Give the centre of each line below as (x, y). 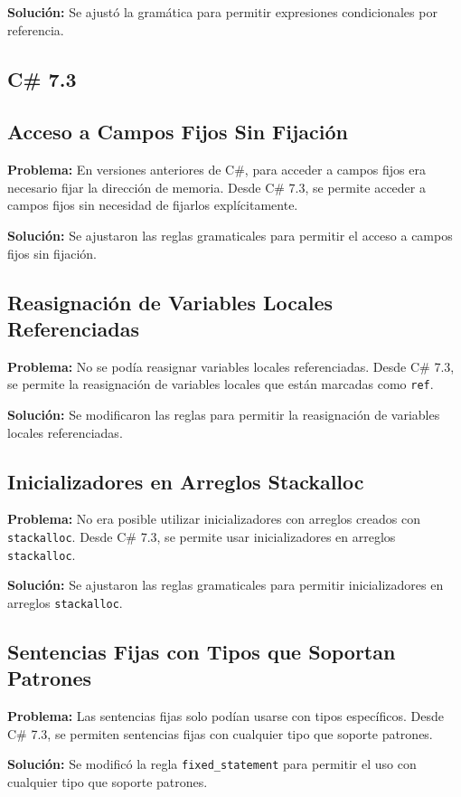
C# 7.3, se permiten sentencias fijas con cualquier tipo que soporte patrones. (220, 733)
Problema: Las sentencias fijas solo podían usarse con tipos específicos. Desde (226, 716)
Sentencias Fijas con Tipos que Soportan (202, 651)
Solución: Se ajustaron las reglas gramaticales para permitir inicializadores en (226, 585)
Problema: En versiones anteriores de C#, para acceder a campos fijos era (216, 170)
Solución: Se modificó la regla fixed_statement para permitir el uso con (212, 764)
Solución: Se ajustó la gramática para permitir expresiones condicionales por (222, 12)
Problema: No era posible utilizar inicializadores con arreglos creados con (214, 519)
